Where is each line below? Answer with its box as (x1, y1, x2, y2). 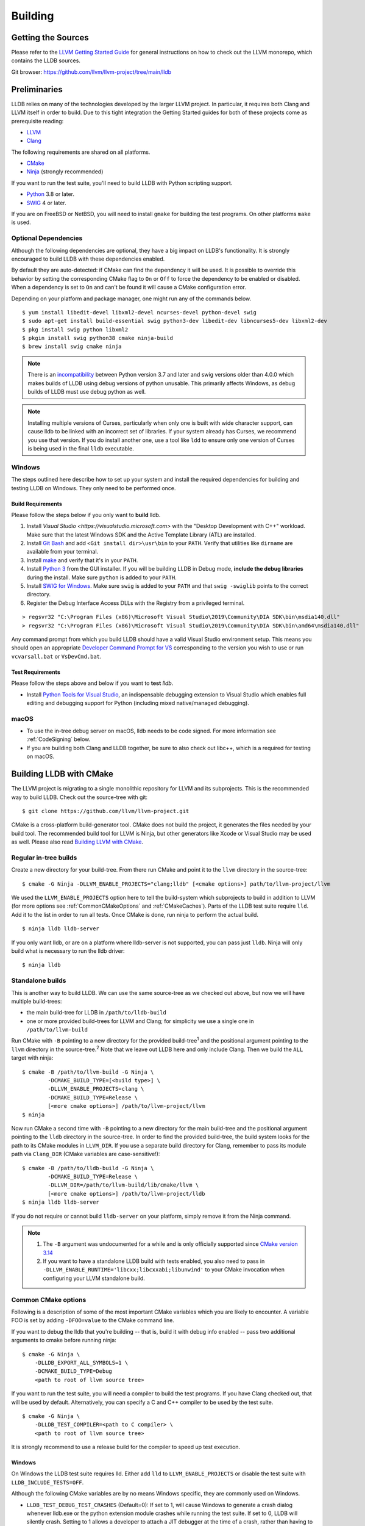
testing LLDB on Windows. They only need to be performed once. (11, 484, 176, 491)
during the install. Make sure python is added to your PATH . (26, 574, 177, 581)
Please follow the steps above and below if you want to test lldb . (11, 679, 174, 687)
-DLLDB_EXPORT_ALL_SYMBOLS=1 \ (34, 1359, 129, 1366)
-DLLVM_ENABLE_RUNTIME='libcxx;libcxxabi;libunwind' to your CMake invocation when (43, 1266, 285, 1273)
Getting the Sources (11, 32, 90, 43)
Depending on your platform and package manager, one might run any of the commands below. (11, 295, 252, 302)
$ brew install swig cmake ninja (22, 343, 122, 350)
